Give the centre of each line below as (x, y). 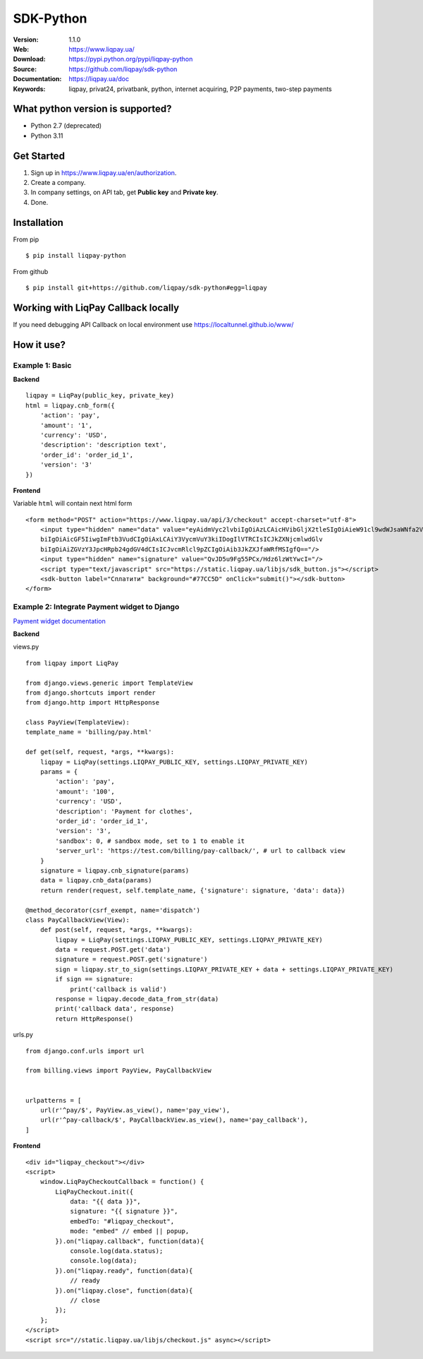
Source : (25, 69)
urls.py (23, 1035)
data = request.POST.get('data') (113, 950)
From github (31, 271)
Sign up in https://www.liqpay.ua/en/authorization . (104, 172)
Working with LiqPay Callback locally (96, 307)
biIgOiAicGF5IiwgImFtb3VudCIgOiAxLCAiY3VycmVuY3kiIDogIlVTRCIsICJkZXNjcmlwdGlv (182, 539)
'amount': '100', (85, 791)
